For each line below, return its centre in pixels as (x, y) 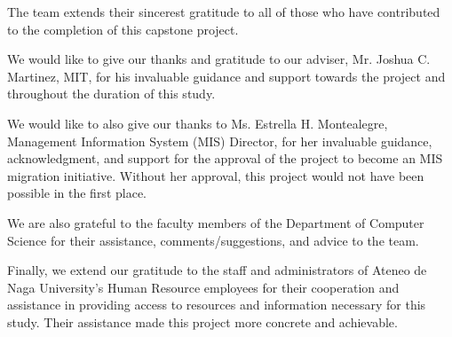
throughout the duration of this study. (111, 94)
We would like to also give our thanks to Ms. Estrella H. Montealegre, (198, 123)
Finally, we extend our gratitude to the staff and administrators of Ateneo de (217, 270)
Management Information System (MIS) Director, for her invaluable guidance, (220, 141)
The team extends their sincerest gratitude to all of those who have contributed (224, 12)
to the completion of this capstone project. (123, 29)
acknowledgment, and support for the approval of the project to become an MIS (225, 158)
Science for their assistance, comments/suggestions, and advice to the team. (213, 240)
